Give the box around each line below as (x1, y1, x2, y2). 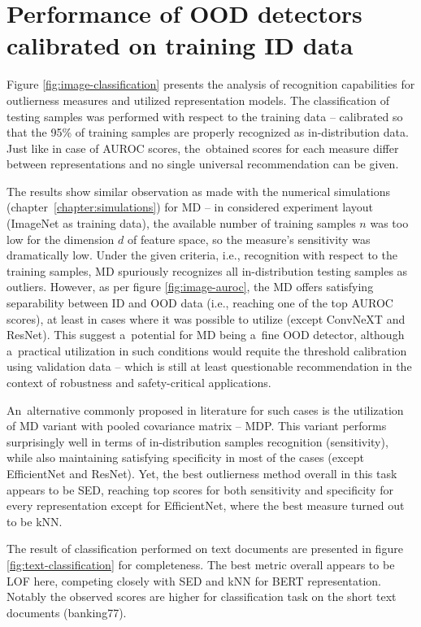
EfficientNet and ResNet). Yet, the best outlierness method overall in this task (7, 464, 397, 481)
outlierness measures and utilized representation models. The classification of (7, 91, 389, 108)
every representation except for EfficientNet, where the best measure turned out (7, 497, 405, 514)
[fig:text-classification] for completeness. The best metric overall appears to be (7, 555, 395, 573)
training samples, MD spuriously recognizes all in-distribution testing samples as (7, 262, 408, 279)
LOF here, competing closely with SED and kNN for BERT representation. (7, 572, 381, 589)
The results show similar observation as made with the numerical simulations (7, 182, 391, 199)
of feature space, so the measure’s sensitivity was (127, 230, 371, 247)
